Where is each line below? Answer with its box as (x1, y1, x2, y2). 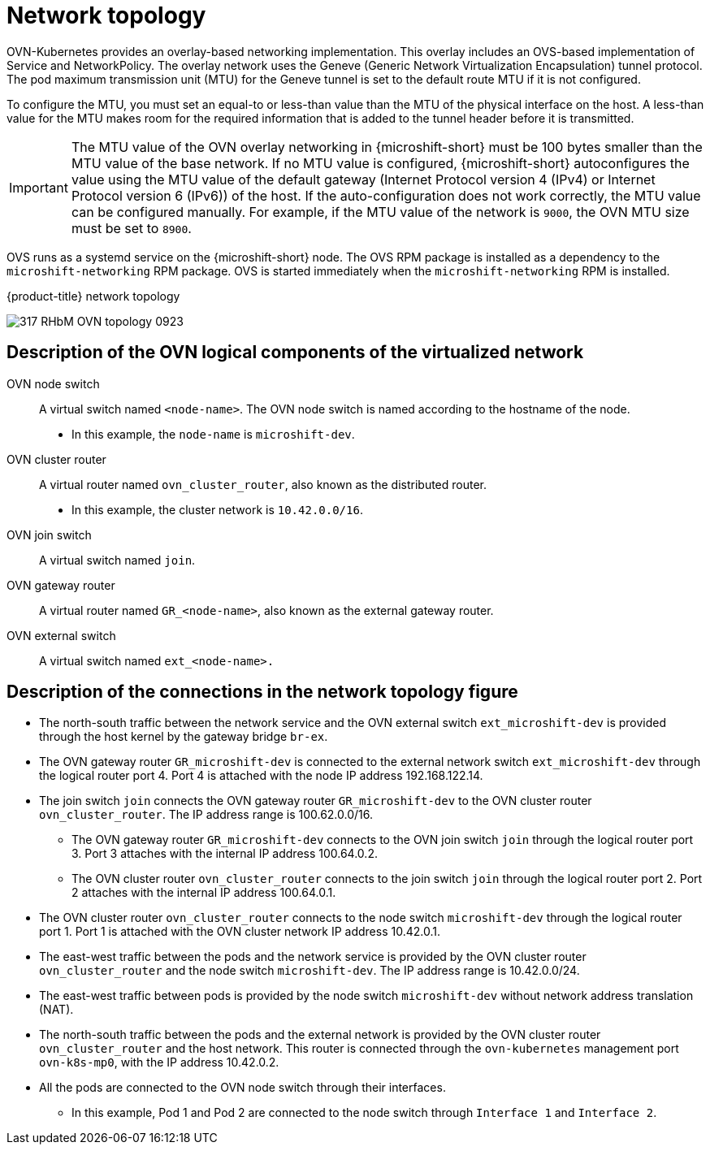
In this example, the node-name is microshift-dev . (71, 426, 355, 441)
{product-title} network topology (6, 288, 180, 303)
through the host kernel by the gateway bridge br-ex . (39, 729, 328, 744)
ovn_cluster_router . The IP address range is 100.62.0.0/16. (39, 807, 374, 822)
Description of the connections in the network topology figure (6, 682, 518, 703)
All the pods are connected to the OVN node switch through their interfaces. (39, 1080, 446, 1095)
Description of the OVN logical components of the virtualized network (6, 342, 584, 363)
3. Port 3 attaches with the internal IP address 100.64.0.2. (71, 846, 378, 861)
